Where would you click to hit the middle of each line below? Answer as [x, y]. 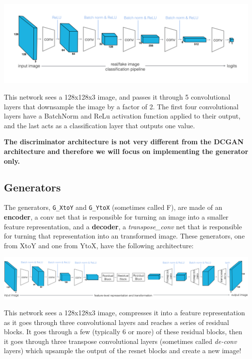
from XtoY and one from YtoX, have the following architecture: [99, 245]
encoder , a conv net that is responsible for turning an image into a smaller [116, 217]
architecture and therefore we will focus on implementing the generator [126, 151]
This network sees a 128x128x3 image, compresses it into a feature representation [125, 313]
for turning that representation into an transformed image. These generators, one [124, 236]
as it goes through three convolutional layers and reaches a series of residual [117, 322]
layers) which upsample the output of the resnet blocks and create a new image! [123, 350]
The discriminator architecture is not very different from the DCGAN [124, 142]
